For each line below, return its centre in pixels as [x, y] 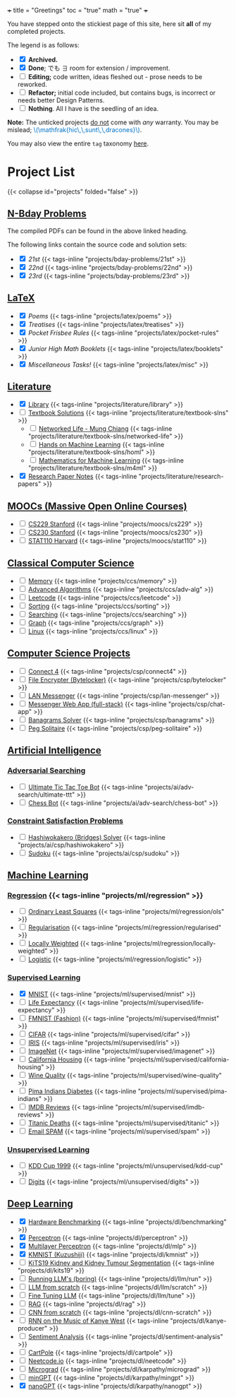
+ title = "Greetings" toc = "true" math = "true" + [77, 10]
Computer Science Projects [69, 654]
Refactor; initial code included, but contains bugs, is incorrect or [122, 93]
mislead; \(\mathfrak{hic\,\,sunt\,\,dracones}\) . [75, 130]
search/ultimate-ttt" [46, 795]
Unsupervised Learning [49, 1149]
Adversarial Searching [46, 771]
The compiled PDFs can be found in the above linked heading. [98, 231]
